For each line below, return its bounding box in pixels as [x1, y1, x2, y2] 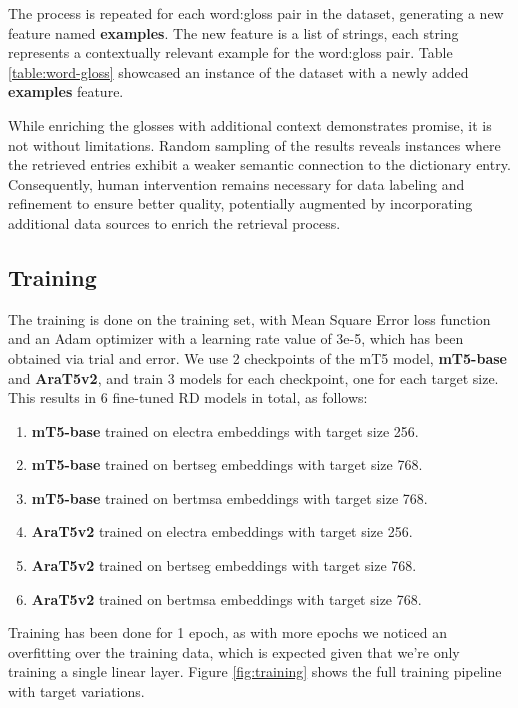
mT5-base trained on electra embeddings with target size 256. [31, 420, 419, 441]
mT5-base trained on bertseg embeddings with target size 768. [31, 454, 423, 475]
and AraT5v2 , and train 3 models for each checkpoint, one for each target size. [8, 367, 499, 388]
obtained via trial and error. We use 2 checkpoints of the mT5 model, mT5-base [8, 347, 507, 368]
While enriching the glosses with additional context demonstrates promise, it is [8, 114, 492, 135]
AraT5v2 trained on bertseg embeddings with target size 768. [31, 555, 417, 576]
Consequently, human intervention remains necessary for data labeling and [8, 173, 465, 194]
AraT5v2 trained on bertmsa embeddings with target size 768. [31, 588, 422, 609]
